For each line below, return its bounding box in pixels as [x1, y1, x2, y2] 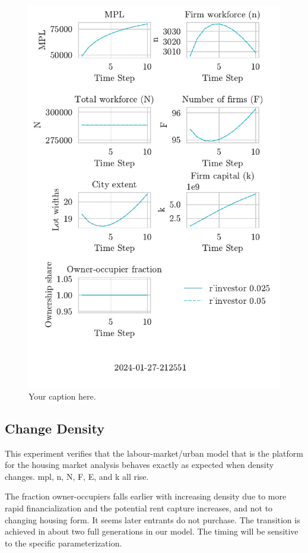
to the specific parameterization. [5, 536, 122, 549]
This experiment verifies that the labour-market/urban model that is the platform [5, 447, 303, 459]
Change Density [5, 419, 104, 437]
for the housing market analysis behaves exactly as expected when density [5, 458, 274, 471]
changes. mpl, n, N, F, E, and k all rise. [5, 470, 149, 482]
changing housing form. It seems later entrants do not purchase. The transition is [5, 513, 300, 526]
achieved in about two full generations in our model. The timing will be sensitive [5, 525, 299, 538]
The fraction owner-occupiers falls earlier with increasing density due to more [5, 490, 287, 502]
